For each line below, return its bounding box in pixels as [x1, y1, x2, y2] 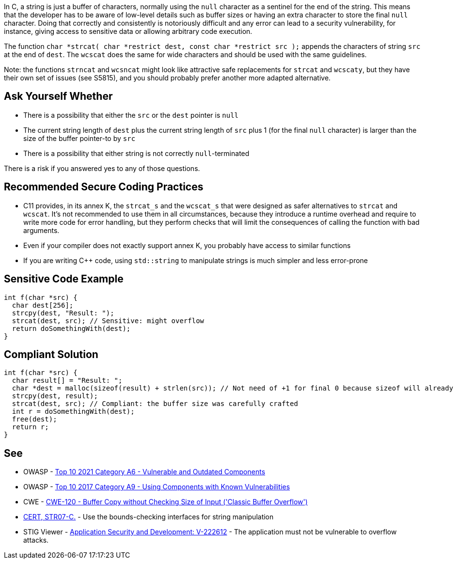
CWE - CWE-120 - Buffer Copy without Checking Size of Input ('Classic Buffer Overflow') [23, 498, 308, 506]
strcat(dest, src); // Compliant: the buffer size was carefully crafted [12, 400, 298, 408]
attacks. [23, 536, 49, 545]
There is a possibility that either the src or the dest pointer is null [23, 110, 238, 119]
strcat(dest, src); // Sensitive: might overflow [12, 316, 205, 325]
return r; [12, 423, 49, 431]
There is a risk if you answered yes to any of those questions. [4, 164, 200, 172]
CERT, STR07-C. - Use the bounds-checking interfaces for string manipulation [23, 513, 274, 521]
